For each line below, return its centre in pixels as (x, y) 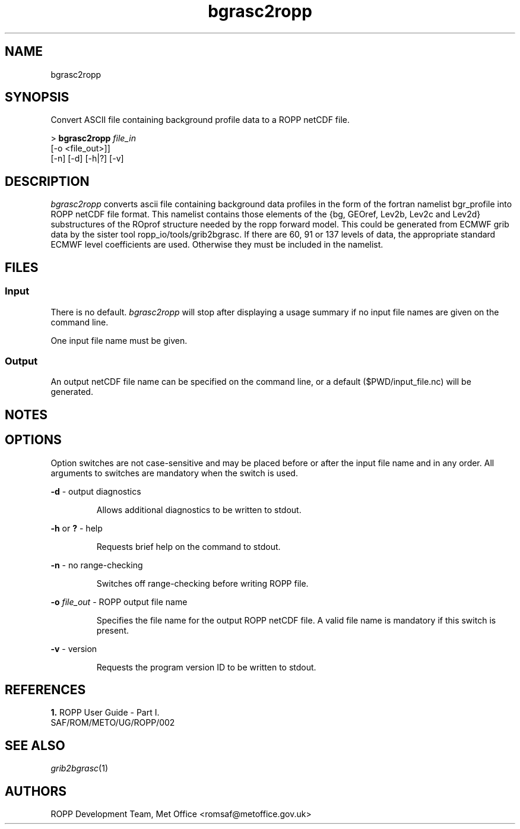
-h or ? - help (77, 528)
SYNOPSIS (37, 97)
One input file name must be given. (119, 340)
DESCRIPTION (47, 181)
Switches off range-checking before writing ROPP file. (202, 583)
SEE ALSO (35, 745)
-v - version (74, 648)
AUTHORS (36, 791)
